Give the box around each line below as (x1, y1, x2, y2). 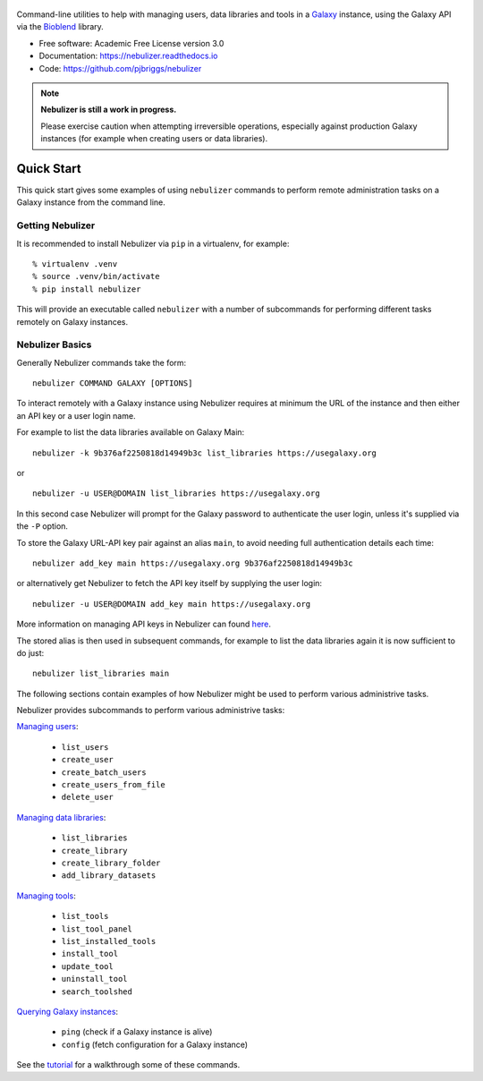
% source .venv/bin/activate (32, 271, 160, 282)
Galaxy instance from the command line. (16, 197, 165, 208)
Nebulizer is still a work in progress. (40, 104, 177, 115)
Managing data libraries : (16, 812, 106, 822)
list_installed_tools (61, 936, 157, 946)
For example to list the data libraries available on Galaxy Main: (16, 427, 245, 438)
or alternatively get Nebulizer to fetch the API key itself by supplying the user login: (16, 578, 322, 589)
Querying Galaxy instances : (16, 1006, 119, 1017)
